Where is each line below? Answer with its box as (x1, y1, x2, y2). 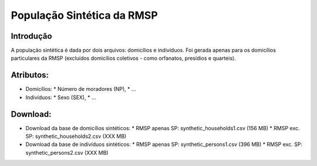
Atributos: (11, 70, 49, 80)
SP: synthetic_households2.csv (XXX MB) (25, 133, 127, 140)
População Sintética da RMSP (11, 9, 158, 22)
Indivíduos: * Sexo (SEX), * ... (25, 94, 96, 101)
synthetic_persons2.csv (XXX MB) (25, 149, 109, 156)
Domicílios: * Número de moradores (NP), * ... (25, 86, 136, 93)
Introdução (11, 31, 52, 41)
